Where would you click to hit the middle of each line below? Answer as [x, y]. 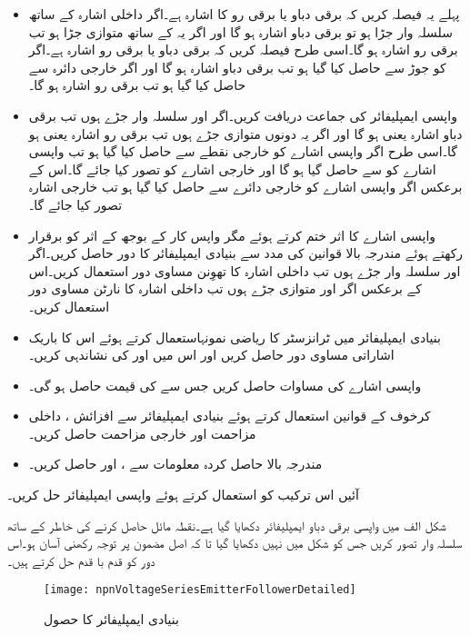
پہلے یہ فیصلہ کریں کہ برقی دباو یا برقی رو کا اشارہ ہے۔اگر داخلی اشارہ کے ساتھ [244, 14]
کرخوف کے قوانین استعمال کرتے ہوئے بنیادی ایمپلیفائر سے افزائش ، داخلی [230, 416]
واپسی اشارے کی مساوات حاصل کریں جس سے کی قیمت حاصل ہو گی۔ [225, 385]
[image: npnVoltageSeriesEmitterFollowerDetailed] [200, 590]
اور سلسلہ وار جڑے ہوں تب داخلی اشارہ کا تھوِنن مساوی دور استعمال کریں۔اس [245, 270]
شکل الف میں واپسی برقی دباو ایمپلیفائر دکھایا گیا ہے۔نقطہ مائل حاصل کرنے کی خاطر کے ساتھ [227, 525]
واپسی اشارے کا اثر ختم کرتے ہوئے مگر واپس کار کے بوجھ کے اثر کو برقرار [232, 235]
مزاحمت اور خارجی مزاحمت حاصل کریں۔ [142, 433]
